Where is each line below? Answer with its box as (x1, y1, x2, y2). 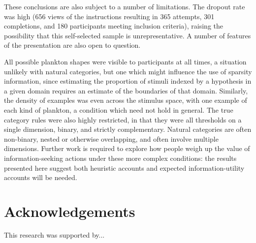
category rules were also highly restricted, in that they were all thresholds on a (4, 114, 242, 124)
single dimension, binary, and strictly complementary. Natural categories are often (4, 124, 252, 134)
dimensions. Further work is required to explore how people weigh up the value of (4, 143, 250, 153)
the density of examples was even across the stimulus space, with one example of (4, 95, 247, 105)
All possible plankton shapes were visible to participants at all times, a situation (4, 56, 247, 66)
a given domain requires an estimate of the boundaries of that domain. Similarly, (4, 85, 248, 95)
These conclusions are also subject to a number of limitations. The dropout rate (4, 1, 245, 11)
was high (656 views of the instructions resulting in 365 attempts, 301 (4, 11, 215, 21)
